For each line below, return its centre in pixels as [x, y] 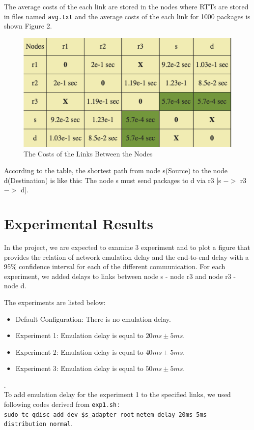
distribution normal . [38, 423]
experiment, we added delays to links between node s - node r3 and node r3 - [120, 276]
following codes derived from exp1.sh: [62, 404]
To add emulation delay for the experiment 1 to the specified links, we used [117, 394]
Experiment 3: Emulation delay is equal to [79, 368]
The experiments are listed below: [55, 302]
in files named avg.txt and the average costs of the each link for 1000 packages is [127, 16]
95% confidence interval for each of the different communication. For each [115, 266]
